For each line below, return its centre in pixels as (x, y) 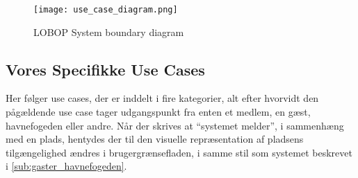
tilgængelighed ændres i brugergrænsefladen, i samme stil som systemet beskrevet (179, 152)
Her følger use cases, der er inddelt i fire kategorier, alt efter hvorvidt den (162, 98)
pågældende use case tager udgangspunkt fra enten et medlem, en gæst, (158, 112)
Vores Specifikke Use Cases (105, 69)
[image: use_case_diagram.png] (106, 10)
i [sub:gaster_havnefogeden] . (66, 166)
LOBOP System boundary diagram (109, 32)
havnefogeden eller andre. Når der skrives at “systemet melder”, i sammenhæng (175, 125)
